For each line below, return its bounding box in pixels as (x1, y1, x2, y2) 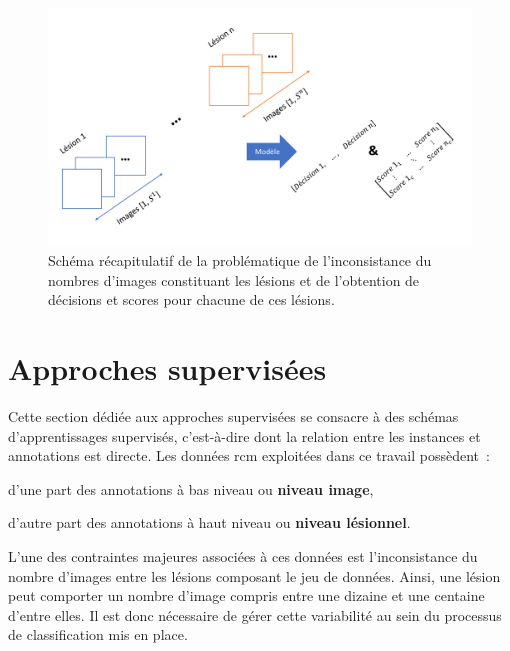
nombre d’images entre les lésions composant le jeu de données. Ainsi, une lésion (8, 565, 501, 586)
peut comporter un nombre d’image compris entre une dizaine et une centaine (8, 585, 485, 606)
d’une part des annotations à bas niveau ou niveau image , (8, 478, 374, 499)
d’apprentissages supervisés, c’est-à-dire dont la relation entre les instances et (8, 425, 481, 446)
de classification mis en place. (8, 624, 188, 645)
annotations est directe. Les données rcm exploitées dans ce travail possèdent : (8, 445, 490, 466)
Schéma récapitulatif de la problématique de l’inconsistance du (48, 250, 432, 271)
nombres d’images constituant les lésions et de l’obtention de (48, 269, 420, 290)
